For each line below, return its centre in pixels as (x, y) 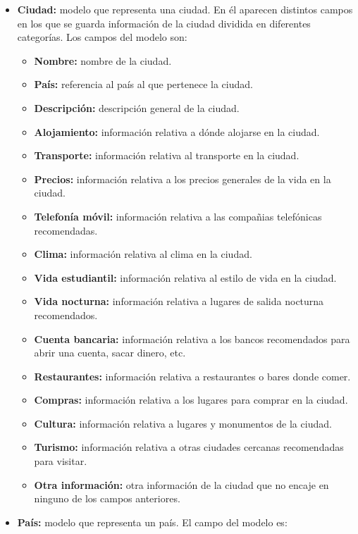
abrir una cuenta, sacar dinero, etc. (110, 353)
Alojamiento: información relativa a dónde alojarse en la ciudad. (177, 131)
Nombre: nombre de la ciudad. (103, 60)
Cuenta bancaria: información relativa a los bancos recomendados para (192, 339)
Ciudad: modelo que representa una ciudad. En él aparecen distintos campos (185, 9)
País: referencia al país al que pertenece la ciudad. (143, 84)
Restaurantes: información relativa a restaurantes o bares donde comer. (192, 376)
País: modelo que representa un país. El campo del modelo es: (152, 522)
